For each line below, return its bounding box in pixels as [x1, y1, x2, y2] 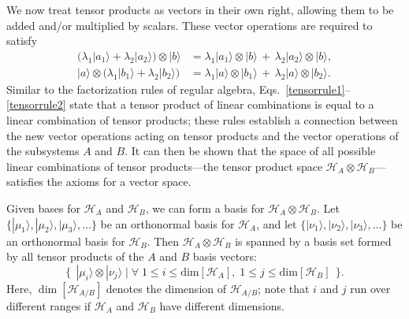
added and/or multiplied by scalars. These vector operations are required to [6, 17, 373, 33]
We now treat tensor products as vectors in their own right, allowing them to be [6, 2, 394, 17]
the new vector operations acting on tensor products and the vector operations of [6, 127, 399, 143]
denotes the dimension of [106, 280, 227, 296]
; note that [258, 280, 310, 296]
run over [350, 280, 391, 296]
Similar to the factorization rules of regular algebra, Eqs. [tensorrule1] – [6, 80, 351, 97]
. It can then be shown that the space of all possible [125, 143, 376, 159]
